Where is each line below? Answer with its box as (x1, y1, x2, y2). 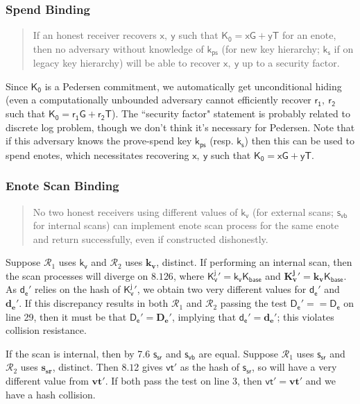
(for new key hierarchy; (221, 41, 320, 56)
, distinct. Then (52, 360, 119, 374)
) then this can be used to (244, 133, 355, 148)
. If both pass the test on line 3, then (105, 373, 262, 388)
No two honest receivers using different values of (33, 204, 238, 219)
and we (305, 373, 336, 388)
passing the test (220, 296, 287, 310)
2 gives (134, 360, 163, 374)
